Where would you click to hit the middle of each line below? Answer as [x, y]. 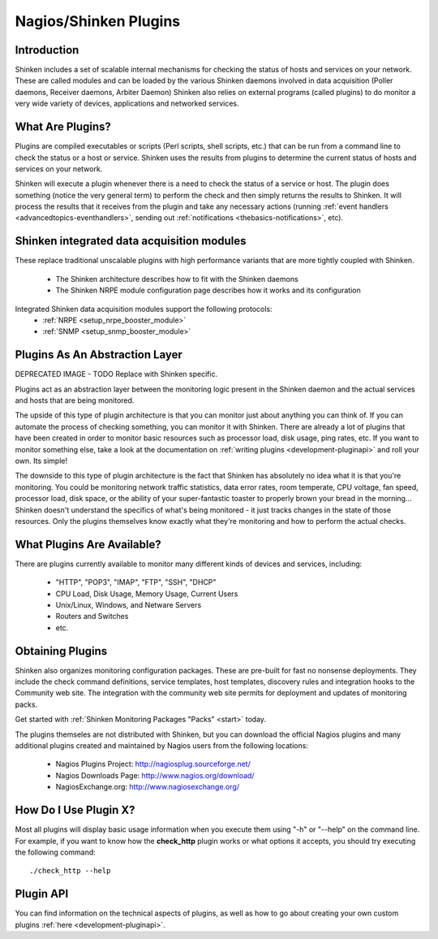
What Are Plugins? [63, 127]
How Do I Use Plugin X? [75, 810]
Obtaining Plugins [61, 651]
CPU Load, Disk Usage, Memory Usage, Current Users [147, 594]
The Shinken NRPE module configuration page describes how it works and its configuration [208, 290]
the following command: [56, 852]
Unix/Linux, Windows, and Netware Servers [129, 605]
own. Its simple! [41, 461]
